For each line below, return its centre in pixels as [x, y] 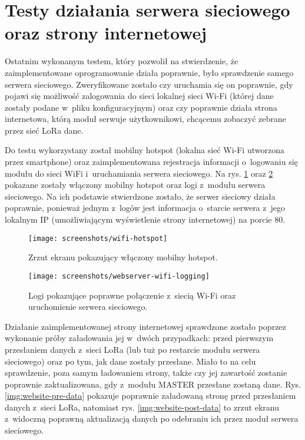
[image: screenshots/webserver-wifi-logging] [119, 276]
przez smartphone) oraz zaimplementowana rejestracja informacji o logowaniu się [151, 162]
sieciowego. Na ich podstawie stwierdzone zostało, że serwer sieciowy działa [140, 196]
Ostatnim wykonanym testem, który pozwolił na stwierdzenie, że [122, 61]
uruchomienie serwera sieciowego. [88, 307]
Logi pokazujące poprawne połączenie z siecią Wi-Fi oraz [132, 295]
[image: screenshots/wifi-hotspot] [98, 238]
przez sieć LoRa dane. [44, 130]
